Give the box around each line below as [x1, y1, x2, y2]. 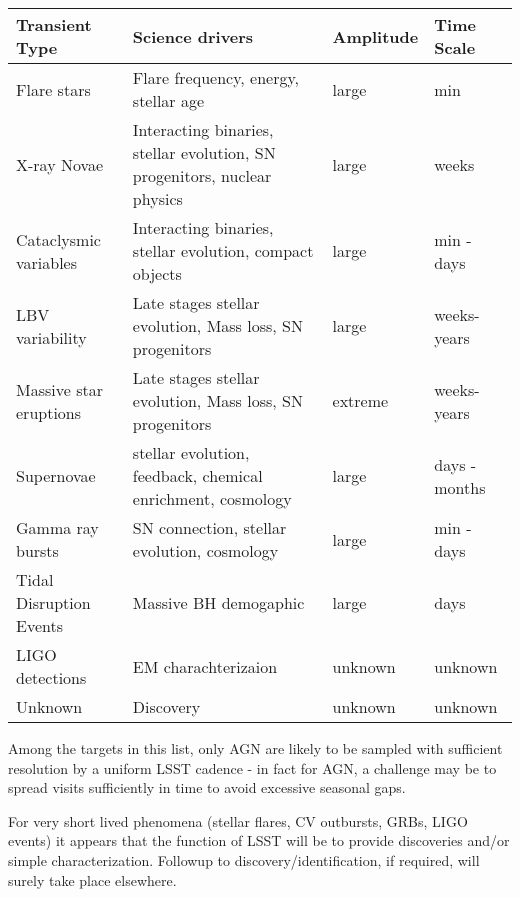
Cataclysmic [16, 227, 101, 251]
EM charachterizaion [132, 654, 278, 678]
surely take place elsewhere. [8, 869, 177, 890]
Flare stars [16, 77, 91, 101]
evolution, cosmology [132, 539, 279, 562]
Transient [16, 13, 92, 36]
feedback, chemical [132, 464, 263, 487]
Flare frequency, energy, [132, 66, 300, 89]
